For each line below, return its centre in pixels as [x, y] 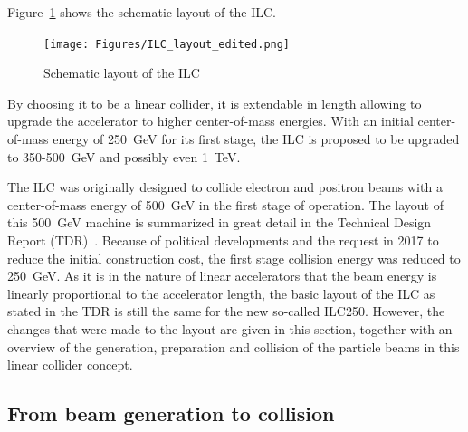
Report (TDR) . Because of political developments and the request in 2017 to [223, 240]
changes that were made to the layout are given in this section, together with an [230, 328]
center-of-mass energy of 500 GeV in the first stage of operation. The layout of [225, 204]
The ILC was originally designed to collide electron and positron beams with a [225, 187]
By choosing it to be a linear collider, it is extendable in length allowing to [215, 103]
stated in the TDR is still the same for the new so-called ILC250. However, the [226, 311]
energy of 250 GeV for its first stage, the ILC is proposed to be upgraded [256, 139]
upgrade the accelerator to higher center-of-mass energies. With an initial [210, 121]
